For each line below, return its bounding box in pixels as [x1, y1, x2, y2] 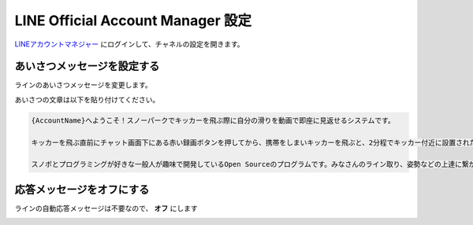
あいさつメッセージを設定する [14, 60, 160, 73]
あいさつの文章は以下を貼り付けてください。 [14, 94, 160, 104]
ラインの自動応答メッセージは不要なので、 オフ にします [14, 203, 199, 212]
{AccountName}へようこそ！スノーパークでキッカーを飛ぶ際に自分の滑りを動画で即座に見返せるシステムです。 [31, 116, 396, 125]
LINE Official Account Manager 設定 [14, 12, 252, 29]
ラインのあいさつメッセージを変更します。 [14, 80, 153, 90]
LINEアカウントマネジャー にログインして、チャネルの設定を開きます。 [14, 39, 244, 49]
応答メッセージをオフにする [14, 183, 150, 196]
